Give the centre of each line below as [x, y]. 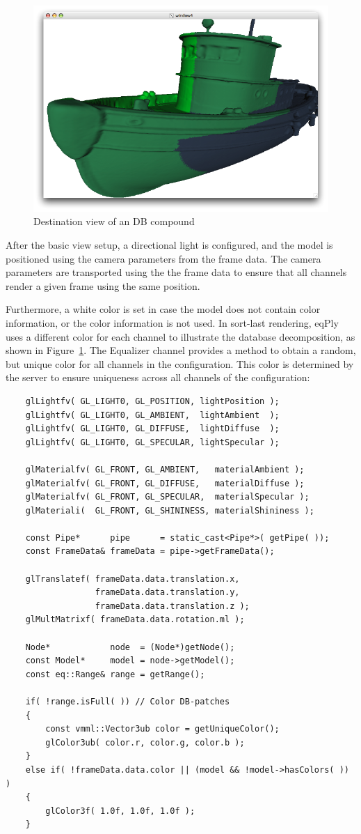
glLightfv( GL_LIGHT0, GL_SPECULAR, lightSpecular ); [152, 442]
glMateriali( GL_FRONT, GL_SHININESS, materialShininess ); [170, 510]
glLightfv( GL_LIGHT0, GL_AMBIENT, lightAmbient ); [152, 415]
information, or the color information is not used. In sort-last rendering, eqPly [172, 322]
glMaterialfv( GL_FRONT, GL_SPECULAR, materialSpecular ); [167, 497]
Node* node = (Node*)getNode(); [130, 647]
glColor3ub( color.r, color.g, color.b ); [145, 742]
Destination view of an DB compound [114, 221]
